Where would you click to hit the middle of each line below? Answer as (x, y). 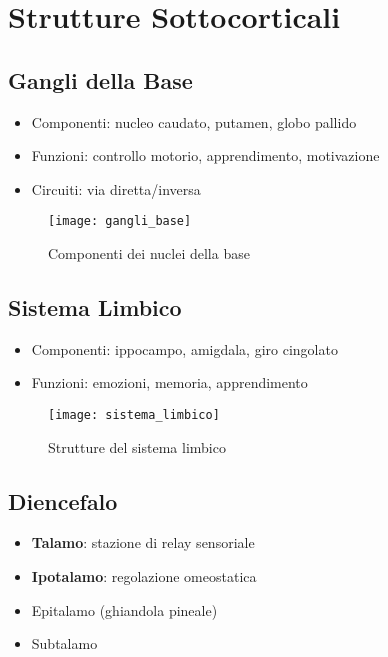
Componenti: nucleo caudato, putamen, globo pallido (194, 121)
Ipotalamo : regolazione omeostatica (144, 576)
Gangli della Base (100, 79)
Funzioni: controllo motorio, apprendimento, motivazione (205, 155)
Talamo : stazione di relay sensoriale (143, 542)
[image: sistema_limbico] (134, 415)
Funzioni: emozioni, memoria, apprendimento (169, 382)
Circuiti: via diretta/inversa (116, 188)
